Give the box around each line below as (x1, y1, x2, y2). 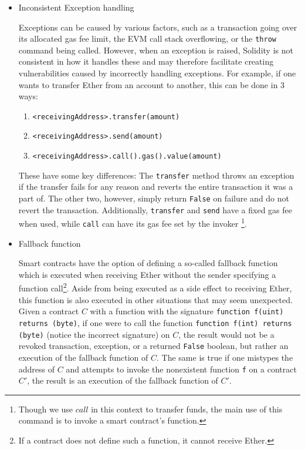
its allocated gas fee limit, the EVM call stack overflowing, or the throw (18, 32, 276, 45)
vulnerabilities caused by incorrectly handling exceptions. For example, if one (18, 67, 296, 79)
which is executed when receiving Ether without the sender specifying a (18, 268, 276, 280)
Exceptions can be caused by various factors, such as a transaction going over (18, 21, 297, 33)
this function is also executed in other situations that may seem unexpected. (18, 293, 293, 305)
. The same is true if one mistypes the (157, 351, 293, 363)
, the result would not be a (178, 328, 274, 340)
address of (18, 362, 55, 375)
